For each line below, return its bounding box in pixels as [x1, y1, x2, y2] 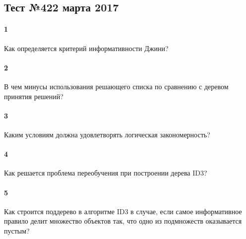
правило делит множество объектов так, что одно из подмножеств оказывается [4, 216, 242, 226]
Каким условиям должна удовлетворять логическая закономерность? [4, 129, 210, 139]
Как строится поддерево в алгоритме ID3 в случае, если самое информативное [4, 206, 242, 216]
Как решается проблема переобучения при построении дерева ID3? [4, 168, 207, 178]
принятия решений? [4, 91, 63, 101]
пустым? [4, 225, 30, 236]
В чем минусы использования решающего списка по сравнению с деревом [4, 81, 229, 91]
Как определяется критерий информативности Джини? [4, 43, 169, 53]
